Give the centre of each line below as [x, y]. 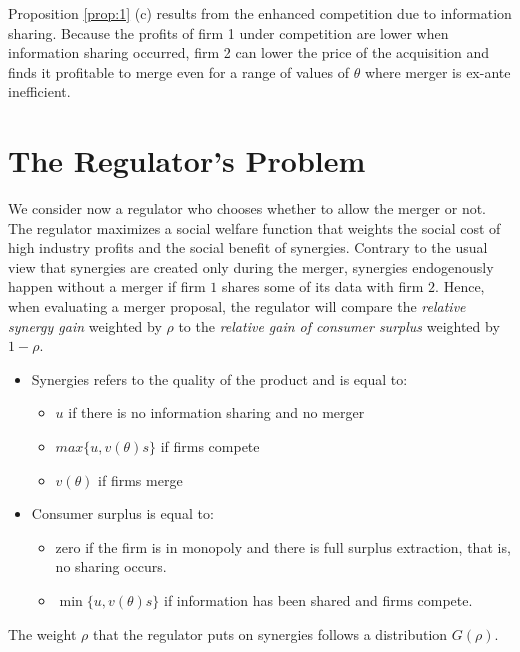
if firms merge [140, 479]
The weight [42, 633]
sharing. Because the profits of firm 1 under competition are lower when [228, 32]
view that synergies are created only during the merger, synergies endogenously [251, 266]
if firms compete [210, 446]
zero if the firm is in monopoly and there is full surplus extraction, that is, [283, 546]
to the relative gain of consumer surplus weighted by [339, 325]
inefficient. [39, 91]
